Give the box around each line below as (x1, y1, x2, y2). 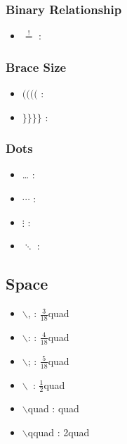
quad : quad (27, 401, 79, 416)
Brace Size (6, 58, 67, 75)
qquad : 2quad (27, 424, 90, 439)
